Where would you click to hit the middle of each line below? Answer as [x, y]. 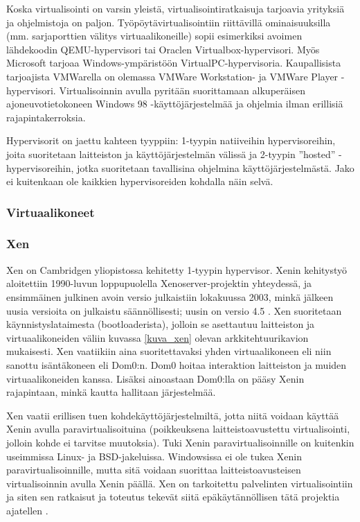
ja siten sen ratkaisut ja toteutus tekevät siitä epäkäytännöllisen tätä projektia [173, 497]
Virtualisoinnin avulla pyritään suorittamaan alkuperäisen [182, 90]
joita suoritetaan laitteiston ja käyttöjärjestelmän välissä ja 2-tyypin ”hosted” [171, 154]
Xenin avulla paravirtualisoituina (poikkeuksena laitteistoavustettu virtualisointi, [178, 429]
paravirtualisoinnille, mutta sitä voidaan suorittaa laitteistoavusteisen [154, 470]
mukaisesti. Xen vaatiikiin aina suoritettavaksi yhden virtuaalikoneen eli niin [169, 351]
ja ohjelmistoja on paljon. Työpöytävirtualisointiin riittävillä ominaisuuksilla [169, 22]
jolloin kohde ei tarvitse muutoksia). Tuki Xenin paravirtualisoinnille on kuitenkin [180, 442]
